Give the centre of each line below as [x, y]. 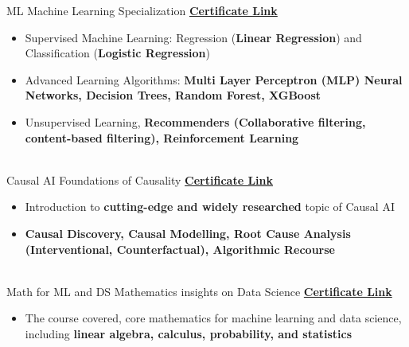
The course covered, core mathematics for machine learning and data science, [213, 318]
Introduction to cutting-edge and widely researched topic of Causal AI [210, 207]
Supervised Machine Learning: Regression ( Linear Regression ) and [193, 37]
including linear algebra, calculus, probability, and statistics [189, 333]
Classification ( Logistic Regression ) [117, 53]
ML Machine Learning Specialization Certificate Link [142, 10]
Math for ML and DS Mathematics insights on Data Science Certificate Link [199, 291]
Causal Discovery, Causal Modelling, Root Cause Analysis [188, 233]
